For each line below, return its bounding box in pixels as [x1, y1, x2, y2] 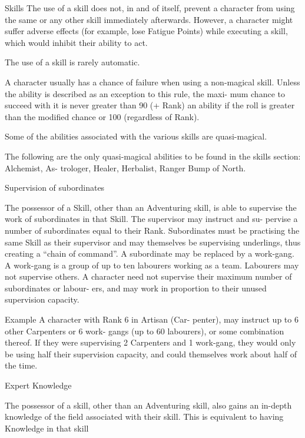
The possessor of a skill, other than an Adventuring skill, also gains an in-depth [5, 399, 292, 411]
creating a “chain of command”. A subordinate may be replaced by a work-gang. [5, 247, 294, 260]
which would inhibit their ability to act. [5, 36, 148, 48]
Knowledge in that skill [5, 422, 89, 434]
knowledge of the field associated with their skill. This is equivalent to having [5, 410, 284, 423]
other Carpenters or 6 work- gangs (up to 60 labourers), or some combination [5, 324, 284, 337]
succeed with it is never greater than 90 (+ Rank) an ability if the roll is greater [5, 99, 295, 111]
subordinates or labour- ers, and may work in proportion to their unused [5, 281, 267, 294]
